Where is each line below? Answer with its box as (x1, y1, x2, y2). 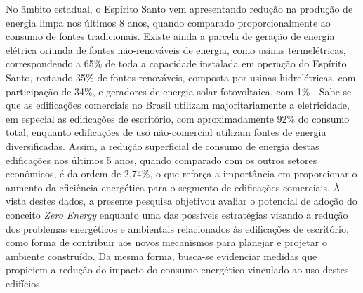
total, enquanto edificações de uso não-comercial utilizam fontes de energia (6, 125, 326, 139)
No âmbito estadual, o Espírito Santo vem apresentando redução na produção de (6, 1, 353, 15)
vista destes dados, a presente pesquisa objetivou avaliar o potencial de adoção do (6, 193, 357, 208)
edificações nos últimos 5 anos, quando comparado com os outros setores (6, 152, 317, 167)
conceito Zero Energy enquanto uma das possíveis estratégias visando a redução (6, 207, 348, 222)
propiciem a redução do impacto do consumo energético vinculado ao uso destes (6, 262, 349, 277)
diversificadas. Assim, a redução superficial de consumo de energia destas (6, 138, 319, 153)
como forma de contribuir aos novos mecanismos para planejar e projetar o (6, 235, 327, 250)
